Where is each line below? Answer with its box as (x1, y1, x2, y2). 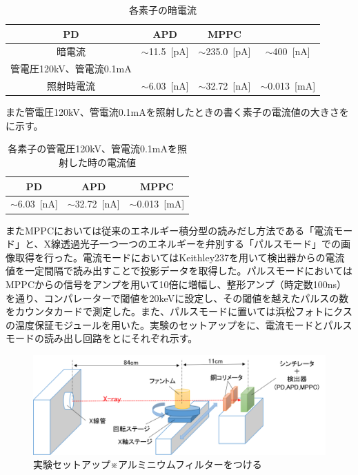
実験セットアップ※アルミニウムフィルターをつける (33, 457, 262, 472)
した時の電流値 (68, 155, 137, 169)
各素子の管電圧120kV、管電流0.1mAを (8, 141, 178, 156)
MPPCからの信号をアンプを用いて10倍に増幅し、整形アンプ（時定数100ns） (6, 276, 346, 291)
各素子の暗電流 (129, 3, 197, 17)
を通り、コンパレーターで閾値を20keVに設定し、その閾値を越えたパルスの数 (6, 290, 349, 305)
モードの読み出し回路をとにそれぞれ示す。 (6, 331, 198, 345)
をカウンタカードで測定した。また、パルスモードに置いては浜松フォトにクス (6, 304, 352, 319)
